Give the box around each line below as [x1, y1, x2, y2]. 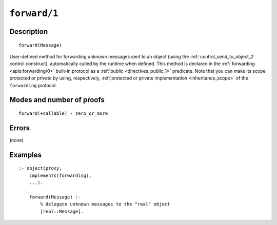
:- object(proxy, [18, 166, 62, 171]
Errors [9, 124, 30, 132]
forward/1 [9, 8, 58, 19]
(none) [9, 137, 24, 143]
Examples [9, 150, 42, 159]
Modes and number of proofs [9, 95, 105, 105]
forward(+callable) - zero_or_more [18, 110, 108, 116]
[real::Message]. [40, 208, 84, 214]
